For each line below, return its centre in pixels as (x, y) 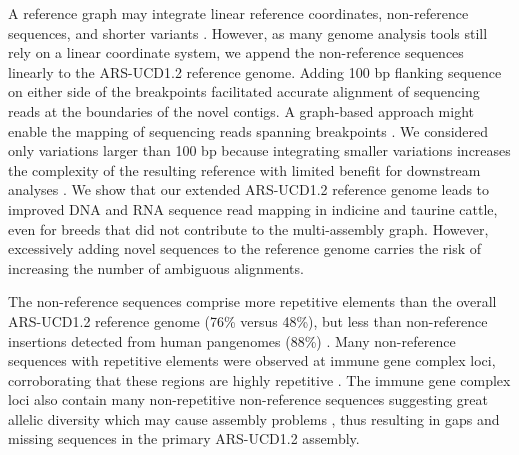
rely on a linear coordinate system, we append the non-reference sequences (236, 52)
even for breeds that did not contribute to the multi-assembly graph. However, (248, 228)
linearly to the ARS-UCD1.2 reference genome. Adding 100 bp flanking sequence (255, 71)
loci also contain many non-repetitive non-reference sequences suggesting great (248, 399)
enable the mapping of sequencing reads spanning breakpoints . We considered (248, 130)
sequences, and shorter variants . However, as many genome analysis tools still (248, 32)
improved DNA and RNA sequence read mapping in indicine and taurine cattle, (253, 208)
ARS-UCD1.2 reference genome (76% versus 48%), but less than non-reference (248, 320)
